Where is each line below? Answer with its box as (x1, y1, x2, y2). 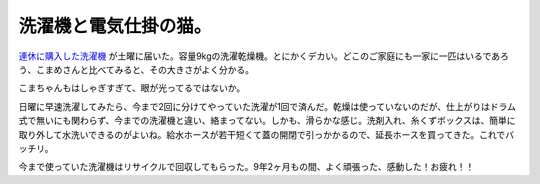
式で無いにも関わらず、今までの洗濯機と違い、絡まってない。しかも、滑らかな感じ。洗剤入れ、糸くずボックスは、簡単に (18, 115, 516, 127)
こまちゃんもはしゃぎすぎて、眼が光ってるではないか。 (18, 82, 246, 94)
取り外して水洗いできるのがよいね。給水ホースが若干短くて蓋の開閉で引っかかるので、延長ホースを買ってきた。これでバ (18, 128, 515, 140)
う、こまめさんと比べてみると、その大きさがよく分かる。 (18, 63, 255, 75)
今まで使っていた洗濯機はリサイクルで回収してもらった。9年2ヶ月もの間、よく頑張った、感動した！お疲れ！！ (18, 161, 475, 173)
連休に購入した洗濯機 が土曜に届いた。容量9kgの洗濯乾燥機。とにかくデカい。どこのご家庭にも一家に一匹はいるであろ (18, 50, 510, 62)
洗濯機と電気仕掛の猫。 (18, 15, 212, 37)
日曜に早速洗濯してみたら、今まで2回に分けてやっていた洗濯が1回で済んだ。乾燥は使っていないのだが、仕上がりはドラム (18, 100, 517, 112)
